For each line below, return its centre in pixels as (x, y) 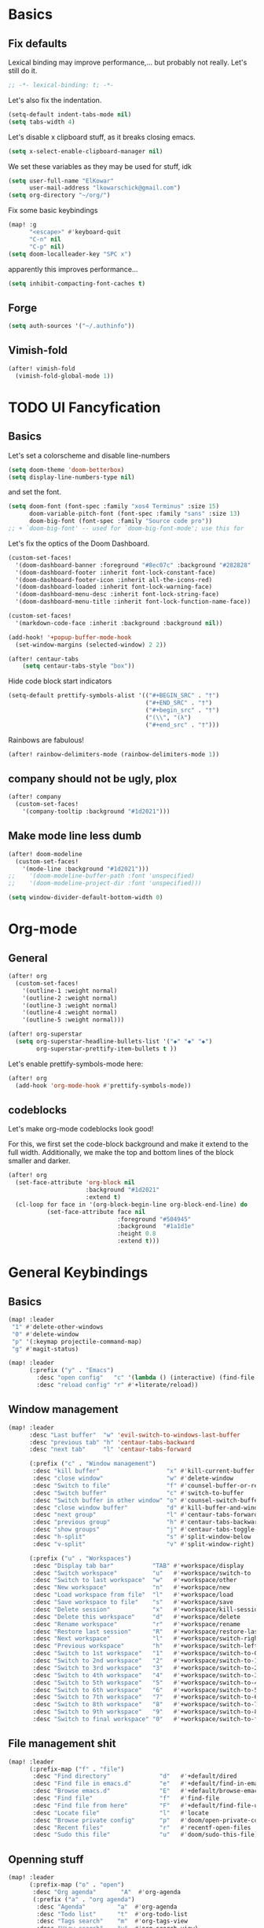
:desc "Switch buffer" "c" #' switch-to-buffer (138, 1493)
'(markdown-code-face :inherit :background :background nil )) (119, 623)
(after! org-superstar (45, 1034)
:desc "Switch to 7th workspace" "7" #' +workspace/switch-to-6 (145, 1697)
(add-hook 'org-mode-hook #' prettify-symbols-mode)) (103, 1085)
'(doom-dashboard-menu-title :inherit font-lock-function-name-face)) (133, 602)
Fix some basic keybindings (53, 211)
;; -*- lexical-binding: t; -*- (61, 85)
